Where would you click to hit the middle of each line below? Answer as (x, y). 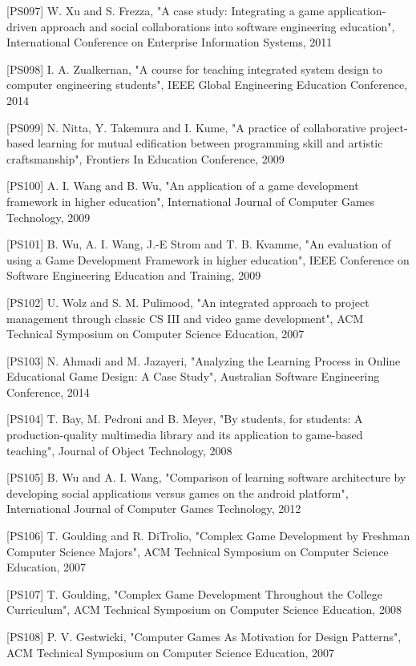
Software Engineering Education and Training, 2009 (134, 275)
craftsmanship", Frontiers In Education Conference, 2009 (145, 158)
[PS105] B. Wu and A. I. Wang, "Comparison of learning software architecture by (206, 477)
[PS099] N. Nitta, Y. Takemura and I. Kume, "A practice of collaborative (186, 127)
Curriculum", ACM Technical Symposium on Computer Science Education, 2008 (204, 609)
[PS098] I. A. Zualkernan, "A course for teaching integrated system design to (195, 69)
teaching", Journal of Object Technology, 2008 (119, 450)
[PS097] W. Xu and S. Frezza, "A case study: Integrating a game (166, 10)
